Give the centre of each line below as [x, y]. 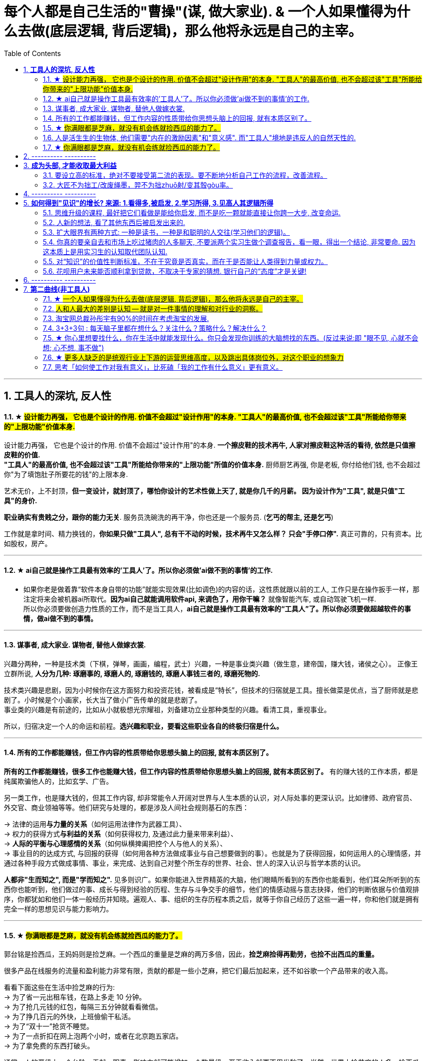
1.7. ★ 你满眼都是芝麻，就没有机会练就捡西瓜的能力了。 [132, 147]
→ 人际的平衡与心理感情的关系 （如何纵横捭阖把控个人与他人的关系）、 [115, 844]
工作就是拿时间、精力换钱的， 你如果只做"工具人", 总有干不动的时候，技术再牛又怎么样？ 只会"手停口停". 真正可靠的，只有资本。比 [213, 534]
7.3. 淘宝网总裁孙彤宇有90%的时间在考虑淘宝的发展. [126, 318]
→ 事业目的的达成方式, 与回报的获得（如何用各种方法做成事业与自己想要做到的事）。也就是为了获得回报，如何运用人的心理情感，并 [213, 853]
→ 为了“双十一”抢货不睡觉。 [49, 1026]
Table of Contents [33, 53]
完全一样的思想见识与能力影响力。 [58, 909]
